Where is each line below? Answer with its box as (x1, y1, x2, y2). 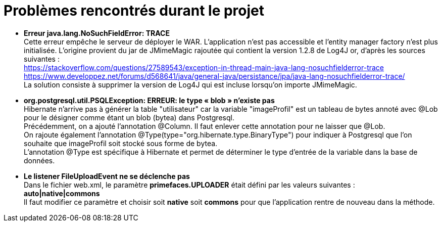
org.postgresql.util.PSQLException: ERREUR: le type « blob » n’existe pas (24, 96, 275, 105)
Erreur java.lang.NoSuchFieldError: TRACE (24, 28, 170, 37)
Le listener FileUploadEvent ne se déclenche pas (24, 171, 190, 180)
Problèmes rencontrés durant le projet (4, 2, 265, 19)
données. (24, 156, 55, 165)
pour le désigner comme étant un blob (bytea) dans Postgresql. (24, 113, 234, 122)
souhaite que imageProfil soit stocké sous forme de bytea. (24, 139, 218, 148)
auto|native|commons (24, 189, 100, 198)
